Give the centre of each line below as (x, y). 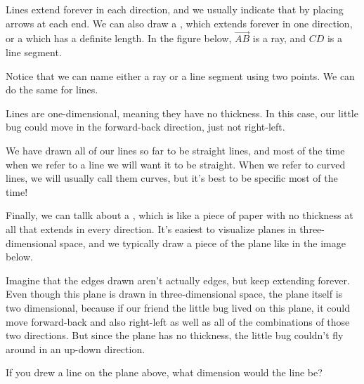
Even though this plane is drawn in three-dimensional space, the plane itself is (174, 294)
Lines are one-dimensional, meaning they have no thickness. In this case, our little (182, 113)
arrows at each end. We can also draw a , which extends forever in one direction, (179, 23)
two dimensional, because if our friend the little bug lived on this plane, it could (178, 307)
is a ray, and (279, 38)
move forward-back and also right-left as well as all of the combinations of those (178, 321)
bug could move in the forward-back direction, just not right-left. (145, 127)
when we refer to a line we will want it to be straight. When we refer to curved (176, 164)
